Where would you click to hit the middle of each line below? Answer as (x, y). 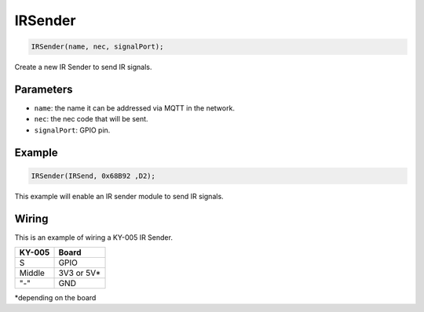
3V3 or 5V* (80, 273)
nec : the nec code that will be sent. (91, 119)
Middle (32, 273)
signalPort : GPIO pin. (72, 130)
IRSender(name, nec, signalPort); (97, 47)
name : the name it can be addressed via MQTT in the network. (135, 108)
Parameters (44, 89)
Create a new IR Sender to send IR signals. (83, 67)
